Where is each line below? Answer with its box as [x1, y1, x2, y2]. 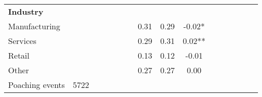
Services [8, 35, 36, 46]
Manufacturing [8, 20, 60, 32]
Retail [8, 50, 30, 61]
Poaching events [8, 79, 65, 90]
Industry [8, 6, 44, 17]
